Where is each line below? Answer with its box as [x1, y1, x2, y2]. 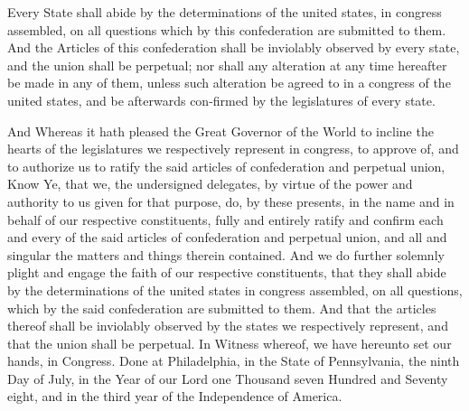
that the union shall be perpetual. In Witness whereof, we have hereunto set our [7, 333, 452, 352]
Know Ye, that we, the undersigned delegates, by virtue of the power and [7, 174, 413, 193]
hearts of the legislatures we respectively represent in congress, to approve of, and [7, 139, 459, 158]
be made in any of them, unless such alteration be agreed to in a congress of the [7, 73, 451, 92]
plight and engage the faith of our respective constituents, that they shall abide [7, 263, 446, 282]
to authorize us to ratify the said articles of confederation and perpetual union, [7, 156, 446, 175]
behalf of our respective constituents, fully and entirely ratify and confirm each [7, 210, 444, 229]
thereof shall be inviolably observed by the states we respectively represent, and [7, 316, 448, 335]
